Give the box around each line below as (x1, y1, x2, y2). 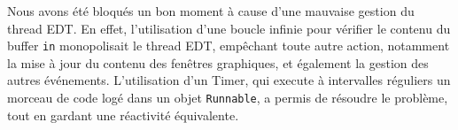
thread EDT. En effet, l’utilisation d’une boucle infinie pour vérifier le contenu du (7, 19, 451, 37)
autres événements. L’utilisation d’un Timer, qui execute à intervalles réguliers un (7, 71, 451, 89)
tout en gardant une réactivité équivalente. (7, 105, 239, 124)
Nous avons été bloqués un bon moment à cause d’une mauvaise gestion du (7, 2, 415, 19)
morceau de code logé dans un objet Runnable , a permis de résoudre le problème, (7, 88, 448, 107)
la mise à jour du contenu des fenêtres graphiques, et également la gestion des (7, 53, 429, 72)
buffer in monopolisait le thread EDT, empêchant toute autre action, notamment (7, 36, 450, 55)
